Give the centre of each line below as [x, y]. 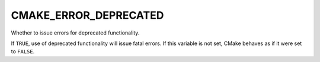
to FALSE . [23, 51]
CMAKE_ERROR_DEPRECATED [87, 15]
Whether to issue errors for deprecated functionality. [75, 33]
